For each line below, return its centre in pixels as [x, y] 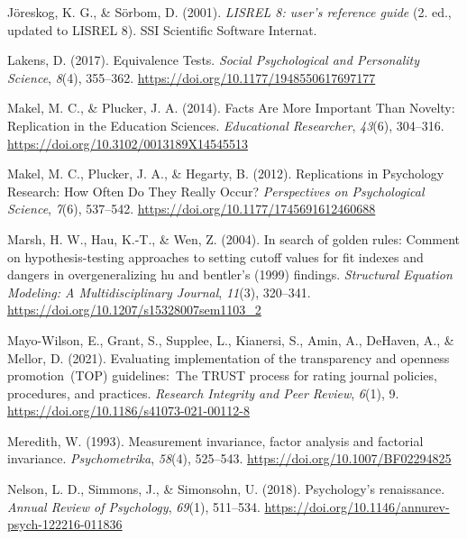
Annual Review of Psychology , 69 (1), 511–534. [134, 506]
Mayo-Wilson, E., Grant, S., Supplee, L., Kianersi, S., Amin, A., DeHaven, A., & [231, 339]
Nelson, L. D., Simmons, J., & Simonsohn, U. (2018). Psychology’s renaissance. [226, 489]
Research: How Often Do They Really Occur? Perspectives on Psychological [216, 191]
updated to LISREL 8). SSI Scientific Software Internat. [162, 29]
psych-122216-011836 [65, 524]
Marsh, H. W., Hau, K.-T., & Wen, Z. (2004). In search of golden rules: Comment [234, 238]
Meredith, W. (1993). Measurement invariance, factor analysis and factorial [215, 440]
